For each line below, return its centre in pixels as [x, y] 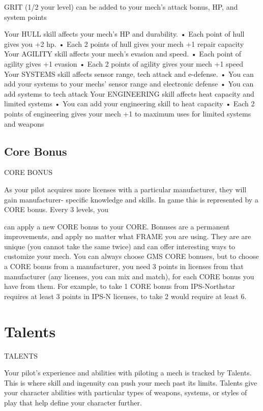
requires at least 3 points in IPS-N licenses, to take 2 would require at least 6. [125, 296]
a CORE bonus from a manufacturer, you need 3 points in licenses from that [124, 266]
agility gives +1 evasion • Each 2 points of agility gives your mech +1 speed [124, 63]
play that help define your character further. [73, 402]
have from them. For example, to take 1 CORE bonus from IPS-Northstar [120, 286]
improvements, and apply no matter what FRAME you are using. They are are [128, 236]
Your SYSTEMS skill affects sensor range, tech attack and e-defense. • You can [129, 74]
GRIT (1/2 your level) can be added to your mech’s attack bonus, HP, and [121, 7]
